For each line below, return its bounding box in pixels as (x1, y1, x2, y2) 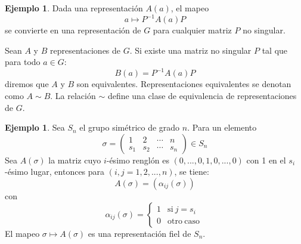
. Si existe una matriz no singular (129, 44, 252, 56)
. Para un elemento (187, 121, 257, 134)
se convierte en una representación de (5, 24, 141, 36)
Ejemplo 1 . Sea (5, 121, 65, 134)
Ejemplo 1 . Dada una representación (5, 2, 143, 14)
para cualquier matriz (153, 24, 232, 36)
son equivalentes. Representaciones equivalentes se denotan (76, 78, 291, 90)
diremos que (5, 78, 49, 90)
